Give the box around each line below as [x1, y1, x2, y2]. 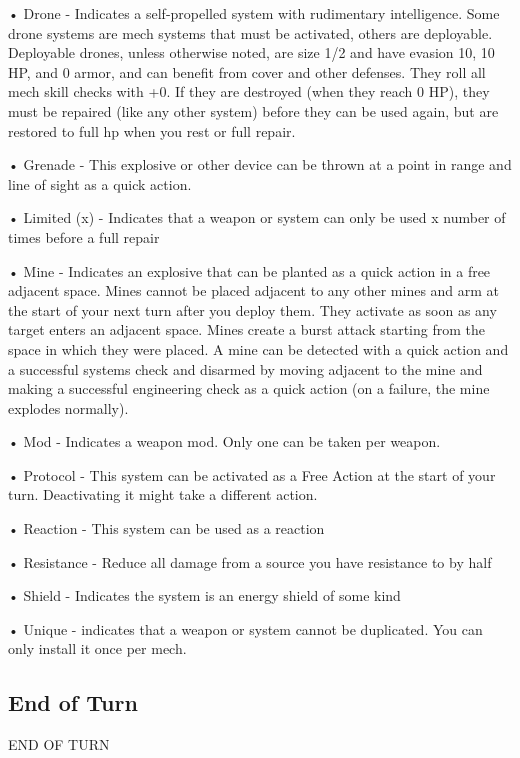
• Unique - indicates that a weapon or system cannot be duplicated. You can [8, 618, 483, 639]
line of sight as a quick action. [8, 173, 192, 194]
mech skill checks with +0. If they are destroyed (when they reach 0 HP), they [8, 81, 490, 102]
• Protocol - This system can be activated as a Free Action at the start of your [8, 464, 496, 485]
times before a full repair [8, 226, 160, 247]
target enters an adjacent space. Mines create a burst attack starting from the [8, 319, 485, 340]
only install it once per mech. [8, 638, 187, 659]
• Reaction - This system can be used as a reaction [8, 518, 325, 539]
